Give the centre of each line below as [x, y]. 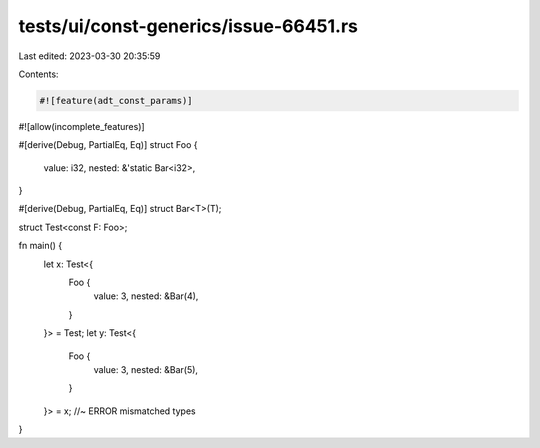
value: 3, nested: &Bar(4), [146, 296]
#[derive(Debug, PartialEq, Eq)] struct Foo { [108, 145]
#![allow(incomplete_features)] [81, 126]
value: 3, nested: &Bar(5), [146, 369]
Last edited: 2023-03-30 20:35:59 [89, 56]
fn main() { [40, 246]
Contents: [38, 74]
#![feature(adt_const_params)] [116, 100]
